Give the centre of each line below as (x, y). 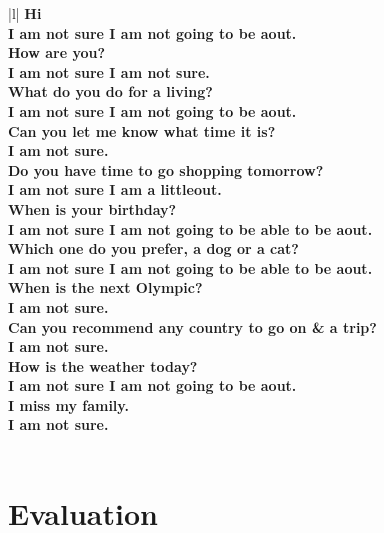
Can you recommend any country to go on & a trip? (192, 326)
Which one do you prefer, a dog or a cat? (153, 248)
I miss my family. (68, 404)
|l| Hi (25, 13)
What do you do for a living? (110, 91)
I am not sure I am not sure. (109, 71)
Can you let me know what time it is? (142, 130)
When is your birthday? (92, 208)
